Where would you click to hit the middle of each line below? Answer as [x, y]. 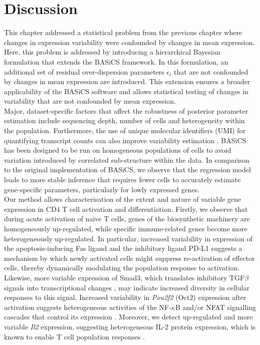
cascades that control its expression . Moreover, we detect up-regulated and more [128, 317]
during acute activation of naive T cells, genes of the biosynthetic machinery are [127, 219]
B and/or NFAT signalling [216, 307]
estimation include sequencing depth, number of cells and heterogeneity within [124, 120]
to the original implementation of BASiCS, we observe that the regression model [127, 169]
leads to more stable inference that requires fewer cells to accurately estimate [122, 180]
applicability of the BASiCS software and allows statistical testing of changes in [126, 91]
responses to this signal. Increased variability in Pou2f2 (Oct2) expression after [125, 297]
